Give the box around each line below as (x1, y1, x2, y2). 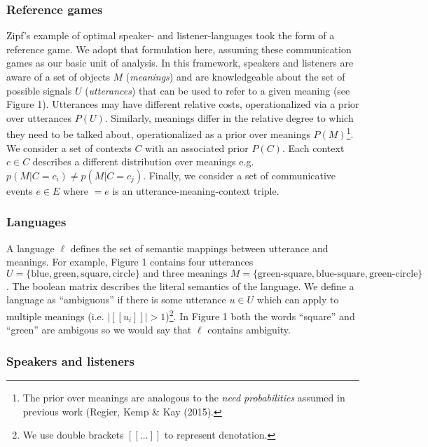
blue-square (316, 268, 365, 279)
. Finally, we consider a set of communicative (143, 167, 336, 182)
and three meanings (143, 268, 228, 279)
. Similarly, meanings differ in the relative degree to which (104, 110, 354, 125)
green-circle (369, 268, 418, 279)
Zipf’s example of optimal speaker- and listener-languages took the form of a (6, 28, 335, 43)
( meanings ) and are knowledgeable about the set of (125, 69, 345, 83)
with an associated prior (145, 140, 249, 155)
